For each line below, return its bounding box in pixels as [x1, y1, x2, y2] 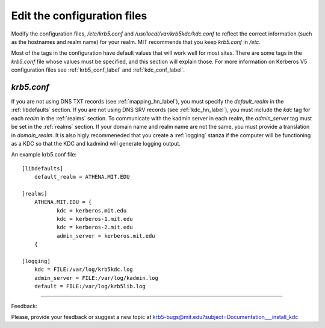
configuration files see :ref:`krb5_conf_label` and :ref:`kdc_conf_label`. [11, 66, 185, 73]
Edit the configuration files [11, 9, 147, 22]
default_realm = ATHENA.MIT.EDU [34, 173, 130, 181]
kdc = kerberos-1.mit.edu [56, 215, 134, 223]
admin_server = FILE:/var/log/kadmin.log [34, 274, 159, 281]
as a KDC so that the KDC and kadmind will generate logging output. [11, 140, 181, 147]
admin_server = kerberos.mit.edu [56, 232, 156, 239]
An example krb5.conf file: [11, 151, 77, 158]
